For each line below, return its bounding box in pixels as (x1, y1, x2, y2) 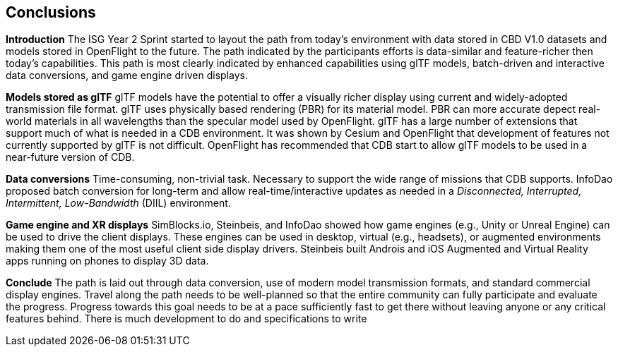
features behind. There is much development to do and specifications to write (6, 312, 367, 325)
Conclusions (6, 4, 96, 21)
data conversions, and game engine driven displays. (6, 69, 249, 82)
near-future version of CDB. (6, 151, 135, 164)
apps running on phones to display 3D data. (6, 255, 209, 267)
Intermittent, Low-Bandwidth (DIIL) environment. (6, 197, 231, 210)
